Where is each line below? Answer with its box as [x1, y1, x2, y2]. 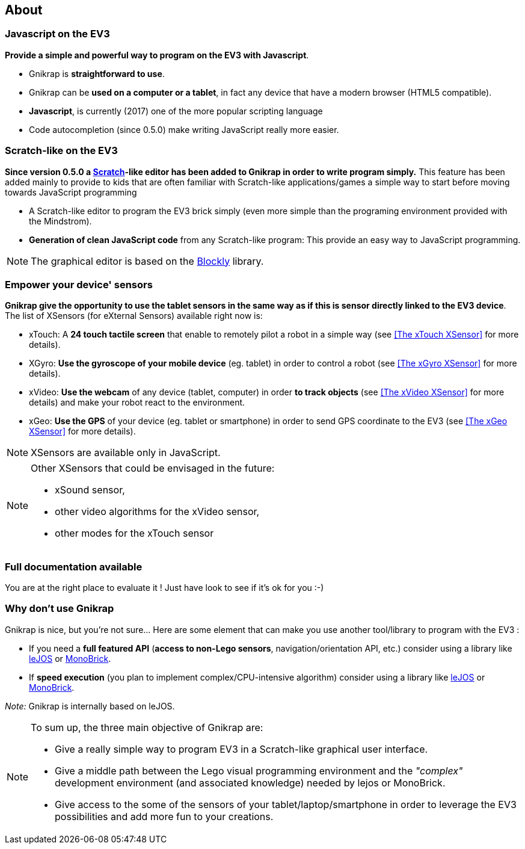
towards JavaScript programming [5, 187, 137, 197]
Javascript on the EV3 [5, 28, 110, 40]
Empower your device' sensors [5, 278, 153, 291]
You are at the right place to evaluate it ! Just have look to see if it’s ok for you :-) [5, 582, 324, 593]
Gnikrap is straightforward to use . [29, 68, 165, 79]
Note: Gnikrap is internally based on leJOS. [5, 700, 175, 711]
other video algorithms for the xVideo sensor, [55, 505, 260, 518]
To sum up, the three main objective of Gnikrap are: [31, 721, 263, 733]
